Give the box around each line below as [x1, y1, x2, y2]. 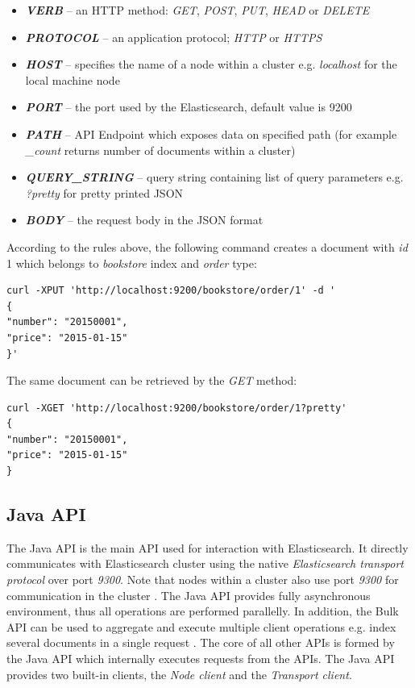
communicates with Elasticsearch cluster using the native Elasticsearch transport [6, 555, 405, 572]
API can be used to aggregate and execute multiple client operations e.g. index [6, 618, 396, 635]
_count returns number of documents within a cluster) [25, 141, 296, 158]
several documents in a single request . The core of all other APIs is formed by [6, 634, 395, 651]
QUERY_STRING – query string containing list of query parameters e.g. [25, 169, 404, 186]
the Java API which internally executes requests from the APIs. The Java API [6, 650, 395, 667]
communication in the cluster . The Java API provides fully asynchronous [6, 586, 371, 603]
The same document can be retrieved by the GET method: [6, 372, 297, 389]
